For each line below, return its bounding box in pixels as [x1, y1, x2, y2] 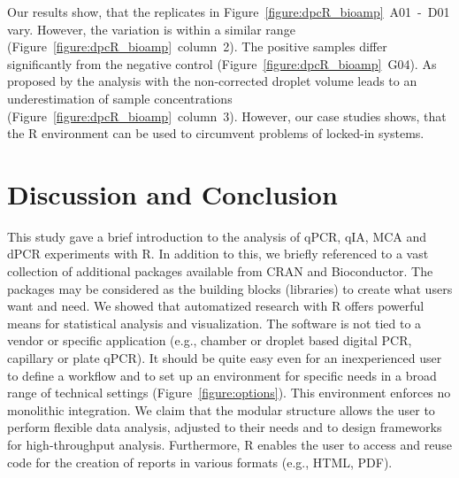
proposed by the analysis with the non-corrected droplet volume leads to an [7, 72, 417, 90]
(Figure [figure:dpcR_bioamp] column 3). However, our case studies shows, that [7, 106, 447, 125]
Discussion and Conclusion [7, 175, 338, 212]
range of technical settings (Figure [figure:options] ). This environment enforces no [7, 383, 451, 402]
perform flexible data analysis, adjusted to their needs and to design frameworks [7, 418, 442, 436]
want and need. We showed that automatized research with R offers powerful [7, 297, 425, 315]
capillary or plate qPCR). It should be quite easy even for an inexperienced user [7, 349, 442, 367]
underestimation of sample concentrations [7, 89, 233, 107]
